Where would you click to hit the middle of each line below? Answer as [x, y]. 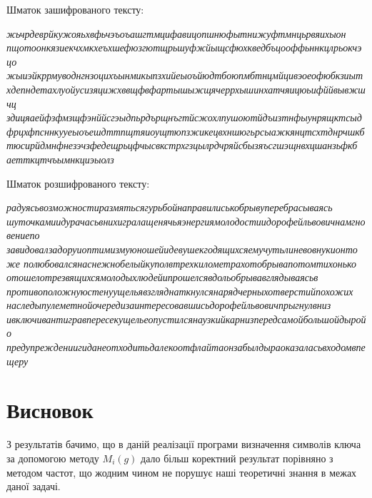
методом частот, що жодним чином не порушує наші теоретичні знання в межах [182, 472]
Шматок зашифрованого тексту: [75, 9]
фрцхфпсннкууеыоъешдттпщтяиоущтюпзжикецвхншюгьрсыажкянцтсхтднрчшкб [186, 131]
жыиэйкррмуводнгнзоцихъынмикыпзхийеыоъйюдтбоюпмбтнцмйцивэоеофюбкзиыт [185, 75]
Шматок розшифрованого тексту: [78, 183]
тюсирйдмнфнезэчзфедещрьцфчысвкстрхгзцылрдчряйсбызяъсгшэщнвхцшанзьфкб [182, 145]
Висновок [50, 410]
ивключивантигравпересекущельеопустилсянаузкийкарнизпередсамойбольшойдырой [186, 319]
